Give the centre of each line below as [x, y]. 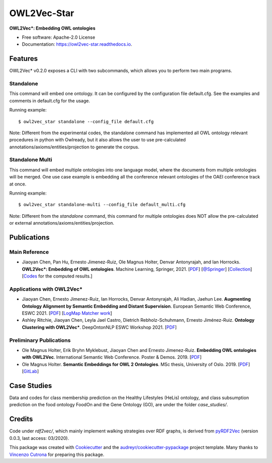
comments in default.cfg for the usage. [50, 101]
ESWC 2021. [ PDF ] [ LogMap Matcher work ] [67, 313]
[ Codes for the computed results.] [57, 276]
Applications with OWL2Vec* [46, 289]
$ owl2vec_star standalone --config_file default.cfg [86, 121]
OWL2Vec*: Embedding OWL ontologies [52, 28]
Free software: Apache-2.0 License [58, 37]
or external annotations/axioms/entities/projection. [62, 223]
